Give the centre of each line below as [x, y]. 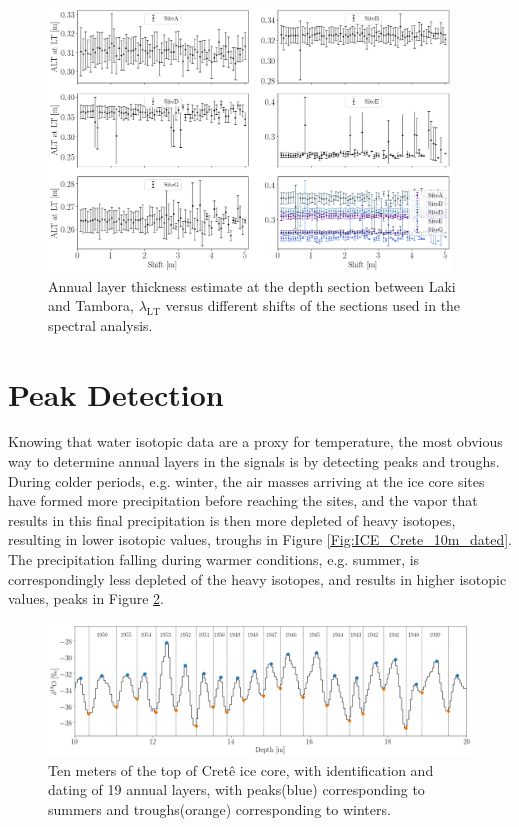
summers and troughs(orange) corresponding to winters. [219, 808]
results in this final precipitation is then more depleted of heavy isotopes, [232, 519]
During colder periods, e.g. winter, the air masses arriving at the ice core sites [246, 480]
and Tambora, [91, 305]
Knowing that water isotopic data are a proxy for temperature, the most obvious [255, 441]
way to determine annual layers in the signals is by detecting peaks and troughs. [254, 461]
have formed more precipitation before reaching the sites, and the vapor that [243, 500]
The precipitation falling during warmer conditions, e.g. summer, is [214, 559]
